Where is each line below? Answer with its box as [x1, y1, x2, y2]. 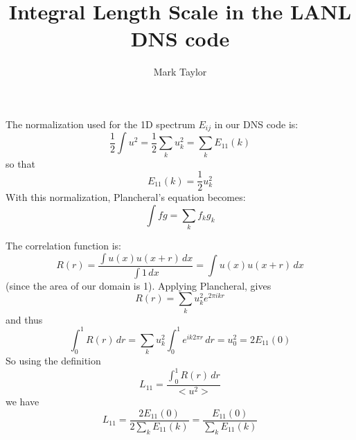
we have [6, 394, 39, 409]
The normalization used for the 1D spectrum [6, 116, 195, 131]
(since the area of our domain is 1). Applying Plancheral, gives [6, 278, 272, 292]
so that [6, 156, 35, 170]
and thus [6, 312, 43, 326]
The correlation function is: [6, 238, 122, 253]
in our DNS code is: [214, 116, 299, 131]
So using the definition [6, 353, 101, 368]
